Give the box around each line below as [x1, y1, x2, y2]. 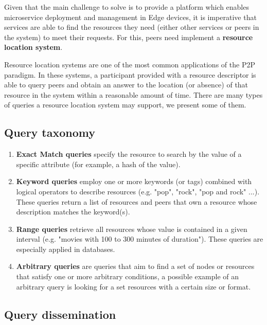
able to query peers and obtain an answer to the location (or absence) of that [4, 79, 248, 90]
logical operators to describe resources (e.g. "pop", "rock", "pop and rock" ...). [16, 186, 260, 196]
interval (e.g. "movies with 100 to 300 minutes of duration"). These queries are [16, 233, 263, 244]
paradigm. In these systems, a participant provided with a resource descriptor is [4, 69, 256, 80]
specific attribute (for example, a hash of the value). [16, 158, 181, 169]
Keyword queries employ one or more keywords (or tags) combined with [16, 176, 252, 187]
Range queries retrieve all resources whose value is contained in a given [16, 223, 247, 234]
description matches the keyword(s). [16, 206, 130, 217]
